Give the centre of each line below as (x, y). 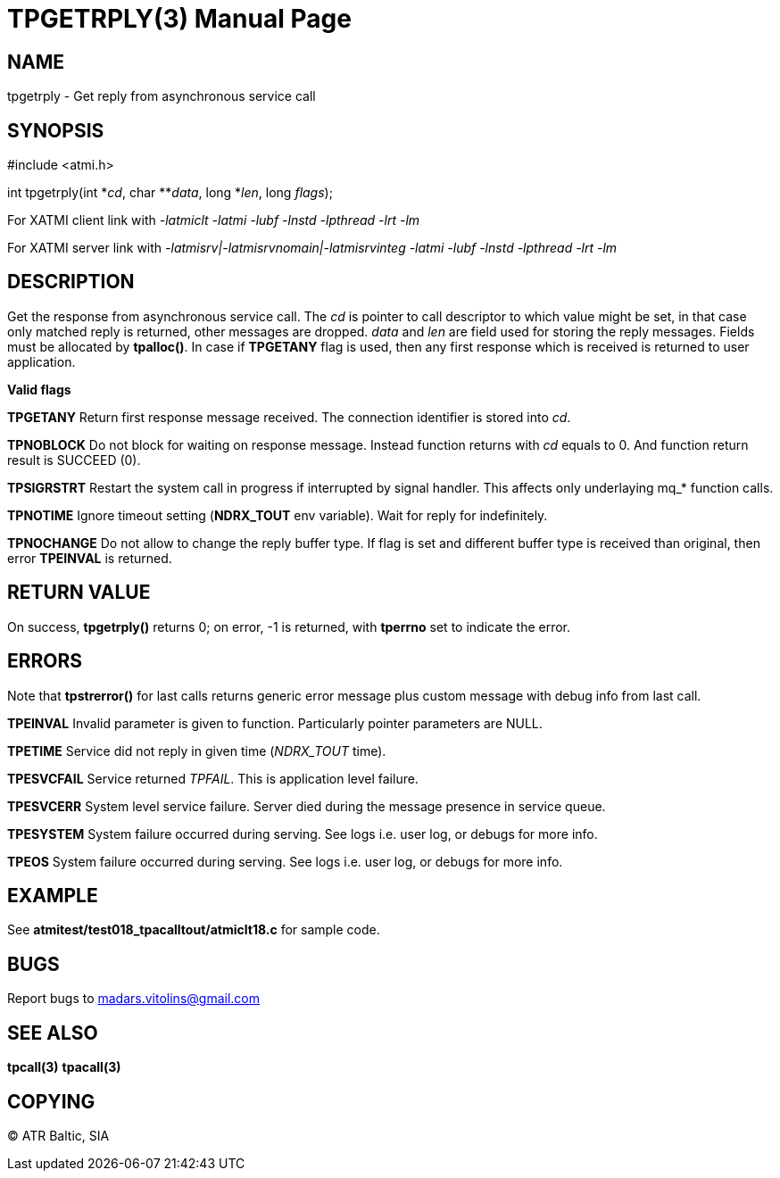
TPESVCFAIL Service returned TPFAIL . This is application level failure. (213, 778)
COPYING (51, 1101)
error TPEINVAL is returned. (90, 558)
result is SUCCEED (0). (74, 460)
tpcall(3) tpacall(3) (64, 1067)
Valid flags (39, 389)
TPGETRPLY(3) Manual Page (179, 19)
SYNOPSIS (56, 130)
